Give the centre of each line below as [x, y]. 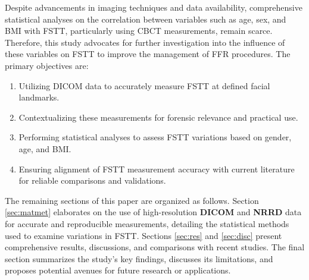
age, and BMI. [45, 148]
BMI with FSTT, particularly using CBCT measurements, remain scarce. [139, 31]
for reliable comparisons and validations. [92, 180]
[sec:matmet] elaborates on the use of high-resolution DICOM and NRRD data [153, 212]
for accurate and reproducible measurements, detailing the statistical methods [147, 223]
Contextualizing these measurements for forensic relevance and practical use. [158, 117]
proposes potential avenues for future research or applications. [118, 270]
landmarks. [39, 97]
